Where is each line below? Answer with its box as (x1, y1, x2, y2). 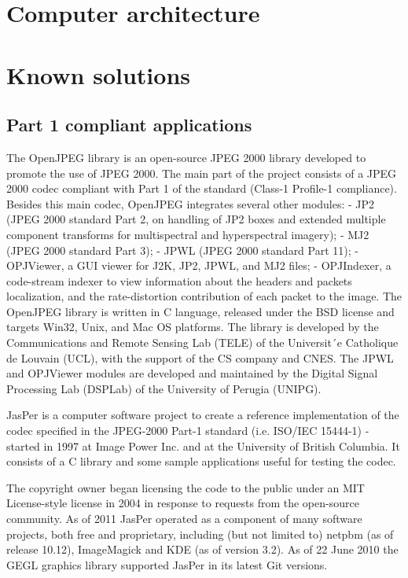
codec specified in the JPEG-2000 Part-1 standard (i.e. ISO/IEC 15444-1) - (6, 422, 369, 439)
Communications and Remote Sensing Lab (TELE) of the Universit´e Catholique (6, 334, 399, 351)
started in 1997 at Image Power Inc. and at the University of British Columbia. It (6, 437, 400, 454)
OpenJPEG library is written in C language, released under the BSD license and (6, 303, 395, 319)
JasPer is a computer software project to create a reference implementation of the (6, 407, 399, 423)
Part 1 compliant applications (6, 112, 252, 137)
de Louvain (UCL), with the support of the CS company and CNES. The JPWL (6, 349, 394, 366)
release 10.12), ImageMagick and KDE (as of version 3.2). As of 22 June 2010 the (6, 541, 399, 558)
